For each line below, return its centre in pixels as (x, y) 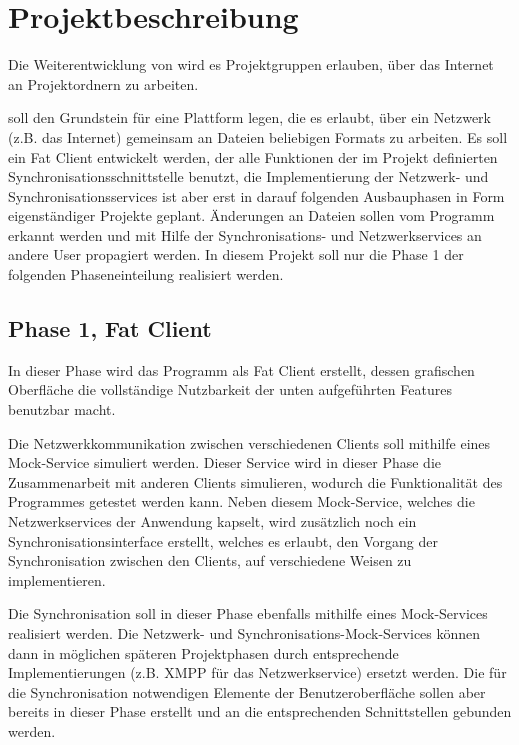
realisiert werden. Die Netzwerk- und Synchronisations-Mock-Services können (244, 632)
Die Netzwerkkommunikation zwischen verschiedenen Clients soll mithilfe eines (249, 442)
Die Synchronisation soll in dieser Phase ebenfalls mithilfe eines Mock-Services (248, 613)
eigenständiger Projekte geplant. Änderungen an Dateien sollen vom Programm (251, 215)
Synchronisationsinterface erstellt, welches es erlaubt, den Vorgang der (223, 540)
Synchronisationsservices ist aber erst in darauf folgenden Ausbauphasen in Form (256, 195)
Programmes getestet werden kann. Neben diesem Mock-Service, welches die (241, 501)
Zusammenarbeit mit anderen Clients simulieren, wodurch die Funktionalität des (255, 481)
